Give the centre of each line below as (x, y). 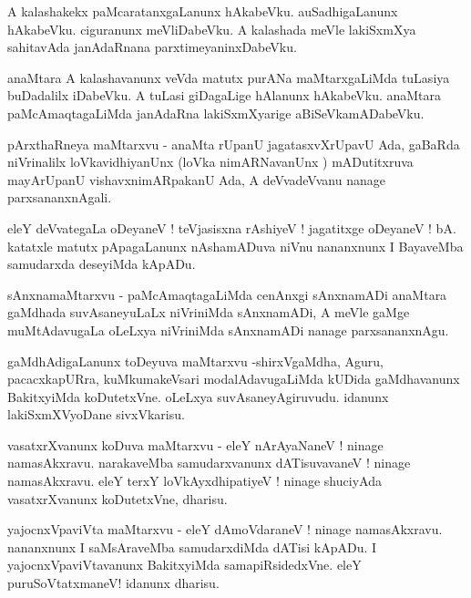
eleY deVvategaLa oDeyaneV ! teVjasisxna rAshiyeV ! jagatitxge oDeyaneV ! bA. (232, 227)
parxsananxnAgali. (60, 197)
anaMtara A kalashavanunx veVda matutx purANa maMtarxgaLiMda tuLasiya (229, 77)
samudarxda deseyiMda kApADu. (102, 264)
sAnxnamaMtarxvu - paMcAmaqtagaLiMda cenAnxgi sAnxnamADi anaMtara (227, 294)
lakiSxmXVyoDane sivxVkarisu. (96, 414)
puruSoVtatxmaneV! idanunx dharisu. (113, 583)
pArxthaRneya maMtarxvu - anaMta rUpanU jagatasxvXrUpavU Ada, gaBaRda (234, 144)
